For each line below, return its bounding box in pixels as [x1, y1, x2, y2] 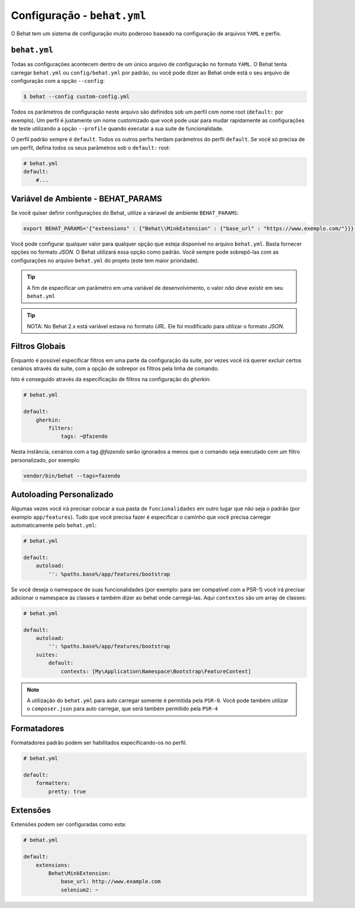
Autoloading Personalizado [11, 490, 114, 500]
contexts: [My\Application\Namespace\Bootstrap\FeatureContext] [60, 668, 251, 674]
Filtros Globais [11, 341, 66, 351]
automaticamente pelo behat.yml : [11, 522, 97, 529]
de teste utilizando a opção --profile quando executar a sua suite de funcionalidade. [11, 125, 224, 132]
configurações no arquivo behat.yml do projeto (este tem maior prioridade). [11, 257, 199, 264]
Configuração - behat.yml [11, 9, 146, 22]
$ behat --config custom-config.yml [23, 93, 130, 100]
